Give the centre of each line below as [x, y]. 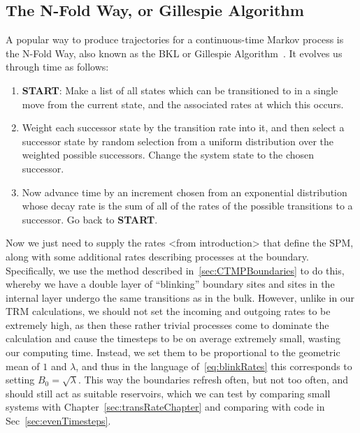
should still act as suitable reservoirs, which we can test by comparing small [168, 393]
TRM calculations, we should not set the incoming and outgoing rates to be [168, 311]
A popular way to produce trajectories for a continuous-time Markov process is [175, 39]
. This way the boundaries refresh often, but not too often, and [213, 380]
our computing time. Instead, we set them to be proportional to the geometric [173, 352]
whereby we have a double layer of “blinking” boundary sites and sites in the [170, 284]
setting [20, 380]
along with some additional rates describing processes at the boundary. [157, 256]
